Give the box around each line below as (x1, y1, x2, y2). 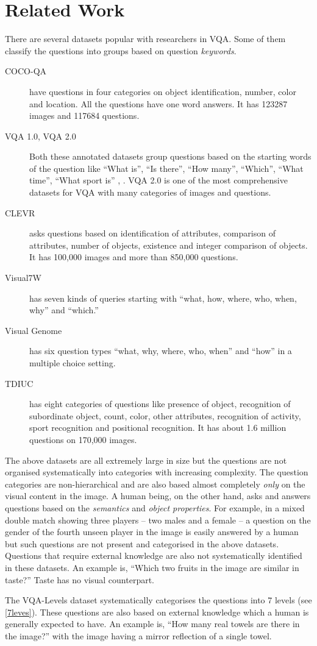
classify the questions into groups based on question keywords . (5, 44, 237, 57)
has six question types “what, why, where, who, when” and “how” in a (29, 344, 292, 357)
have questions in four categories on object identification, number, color (29, 85, 296, 98)
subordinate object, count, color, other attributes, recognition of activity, (29, 409, 301, 422)
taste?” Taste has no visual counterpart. (5, 573, 154, 586)
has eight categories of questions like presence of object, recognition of (29, 397, 291, 410)
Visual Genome (5, 324, 62, 336)
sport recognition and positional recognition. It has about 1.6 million (29, 421, 287, 434)
